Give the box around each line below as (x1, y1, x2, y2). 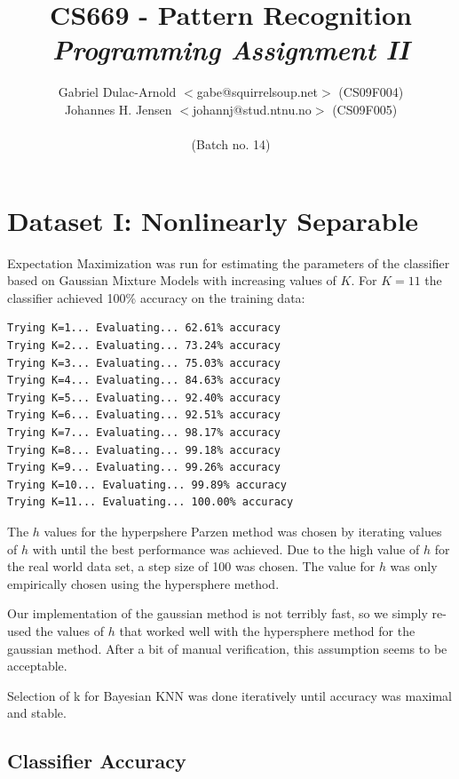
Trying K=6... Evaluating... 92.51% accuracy (7, 409, 281, 422)
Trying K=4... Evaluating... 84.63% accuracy (7, 374, 281, 387)
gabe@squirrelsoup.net (196, 83, 319, 101)
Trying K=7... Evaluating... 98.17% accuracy (7, 425, 281, 439)
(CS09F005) (332, 99, 398, 118)
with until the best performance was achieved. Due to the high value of (32, 539, 420, 558)
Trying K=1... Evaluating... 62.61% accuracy (7, 322, 281, 335)
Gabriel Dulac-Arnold (58, 83, 177, 101)
